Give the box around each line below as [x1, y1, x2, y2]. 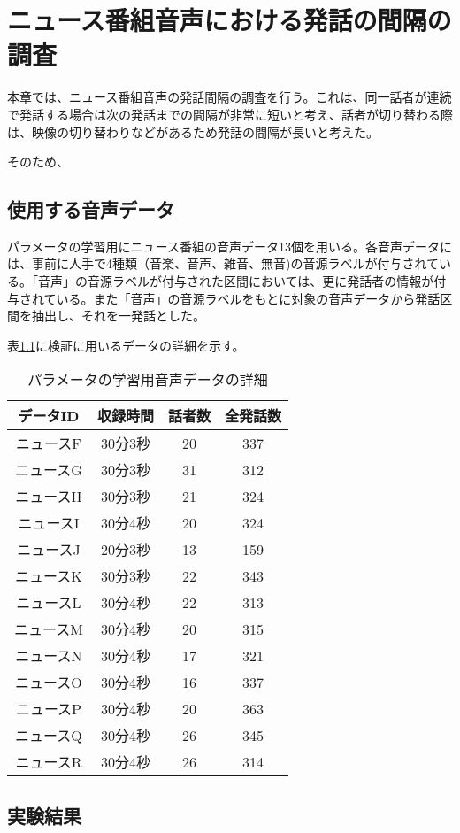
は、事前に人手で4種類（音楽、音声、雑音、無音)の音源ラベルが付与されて [7, 254, 440, 273]
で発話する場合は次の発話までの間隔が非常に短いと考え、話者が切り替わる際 [7, 104, 453, 123]
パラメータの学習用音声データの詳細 [27, 369, 268, 390]
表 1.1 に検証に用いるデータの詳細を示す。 [7, 336, 245, 354]
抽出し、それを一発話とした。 [31, 306, 205, 325]
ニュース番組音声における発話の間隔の [7, 2, 452, 38]
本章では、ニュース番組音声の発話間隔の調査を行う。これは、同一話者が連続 [7, 88, 452, 106]
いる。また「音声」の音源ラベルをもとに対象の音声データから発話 [56, 289, 441, 307]
